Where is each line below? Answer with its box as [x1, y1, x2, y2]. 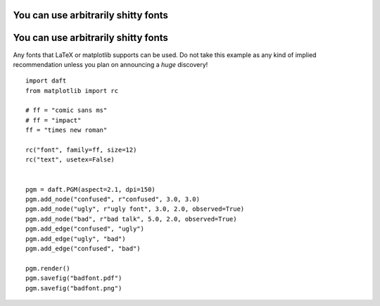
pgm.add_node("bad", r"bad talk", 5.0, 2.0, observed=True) [25, 215, 237, 223]
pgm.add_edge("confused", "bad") [25, 244, 141, 252]
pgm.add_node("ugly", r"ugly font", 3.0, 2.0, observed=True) [25, 205, 245, 213]
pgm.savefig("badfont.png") [25, 284, 122, 292]
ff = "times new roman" [25, 126, 108, 134]
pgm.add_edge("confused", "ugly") [25, 225, 144, 233]
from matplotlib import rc [25, 87, 119, 94]
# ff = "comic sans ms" [25, 106, 108, 114]
